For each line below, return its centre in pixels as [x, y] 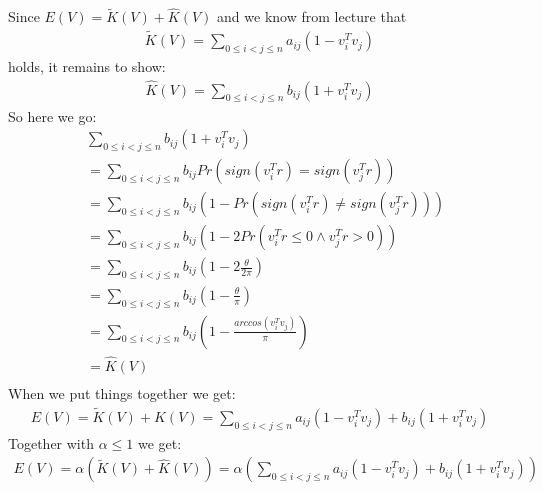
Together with [51, 442]
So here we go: [52, 115]
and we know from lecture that [312, 16]
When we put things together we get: [122, 392]
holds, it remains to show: [87, 65]
